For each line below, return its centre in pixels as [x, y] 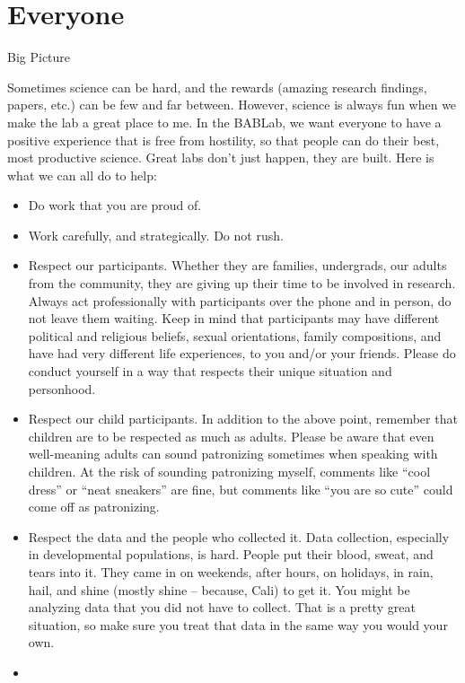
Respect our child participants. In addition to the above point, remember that [243, 419]
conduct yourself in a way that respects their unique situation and [210, 371]
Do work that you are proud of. [115, 205]
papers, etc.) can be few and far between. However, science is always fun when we [232, 105]
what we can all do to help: [82, 175]
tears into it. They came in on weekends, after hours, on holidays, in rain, [231, 571]
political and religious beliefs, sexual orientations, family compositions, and [235, 335]
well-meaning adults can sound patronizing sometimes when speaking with [233, 454]
